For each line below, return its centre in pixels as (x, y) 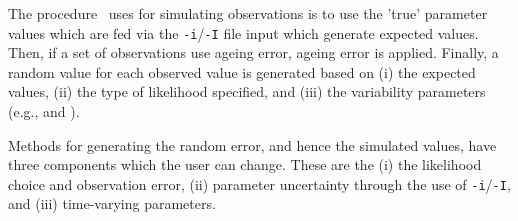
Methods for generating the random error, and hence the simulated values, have (252, 144)
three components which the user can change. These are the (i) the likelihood (245, 164)
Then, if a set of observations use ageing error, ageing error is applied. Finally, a (253, 52)
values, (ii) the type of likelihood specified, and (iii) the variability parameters (247, 91)
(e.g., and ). (44, 111)
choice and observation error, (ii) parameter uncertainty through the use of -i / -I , (259, 183)
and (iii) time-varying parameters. (112, 203)
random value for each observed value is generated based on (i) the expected (242, 71)
